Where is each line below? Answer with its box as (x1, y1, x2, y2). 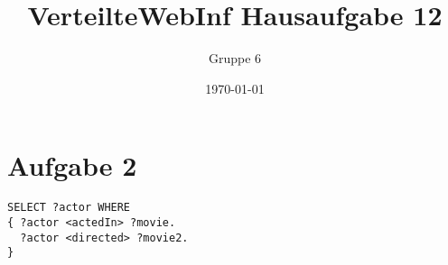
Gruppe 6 (208, 49, 262, 68)
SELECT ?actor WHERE (7, 201, 131, 215)
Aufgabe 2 (7, 147, 137, 184)
